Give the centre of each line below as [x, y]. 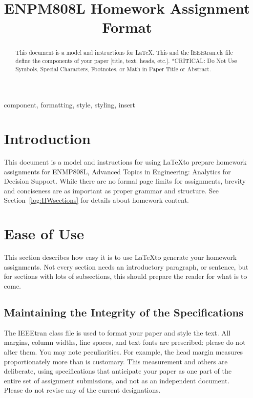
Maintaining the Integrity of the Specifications [124, 312]
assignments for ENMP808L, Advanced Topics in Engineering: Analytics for [117, 171]
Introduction [47, 138]
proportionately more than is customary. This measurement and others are [116, 361]
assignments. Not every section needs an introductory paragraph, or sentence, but [126, 266]
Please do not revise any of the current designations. [82, 390]
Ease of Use [44, 234]
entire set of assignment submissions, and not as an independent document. [117, 380]
